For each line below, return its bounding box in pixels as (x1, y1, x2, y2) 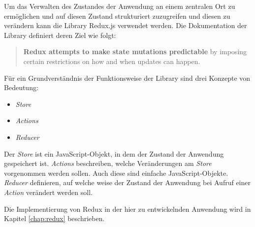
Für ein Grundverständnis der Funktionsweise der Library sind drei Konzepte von (4, 72, 251, 83)
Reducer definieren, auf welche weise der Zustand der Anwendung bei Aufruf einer (4, 177, 251, 188)
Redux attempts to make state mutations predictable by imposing (23, 46, 247, 57)
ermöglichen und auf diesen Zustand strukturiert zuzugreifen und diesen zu (4, 10, 230, 21)
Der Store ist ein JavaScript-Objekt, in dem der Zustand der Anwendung (4, 148, 224, 159)
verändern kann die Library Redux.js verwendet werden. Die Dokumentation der (4, 20, 247, 31)
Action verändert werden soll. (4, 187, 93, 197)
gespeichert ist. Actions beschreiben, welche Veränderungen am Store (4, 158, 212, 168)
